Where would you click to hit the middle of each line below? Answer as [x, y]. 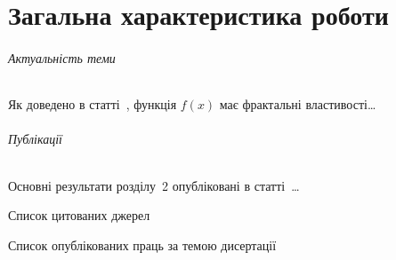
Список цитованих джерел [79, 215]
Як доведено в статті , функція [93, 104]
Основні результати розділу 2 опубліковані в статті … [154, 185]
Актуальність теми [62, 57]
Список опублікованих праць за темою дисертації [142, 244]
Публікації [35, 139]
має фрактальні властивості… [298, 104]
